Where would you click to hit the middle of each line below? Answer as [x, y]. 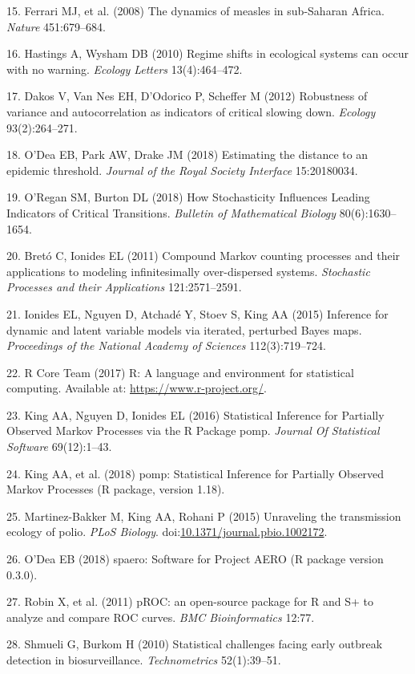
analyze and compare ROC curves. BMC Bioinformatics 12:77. [161, 617]
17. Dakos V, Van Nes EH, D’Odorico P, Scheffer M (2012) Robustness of [187, 96]
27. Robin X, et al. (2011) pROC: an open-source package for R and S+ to [190, 601]
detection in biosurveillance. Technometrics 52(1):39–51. [144, 660]
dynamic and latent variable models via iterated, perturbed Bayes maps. [184, 329]
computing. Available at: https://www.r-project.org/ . [137, 388]
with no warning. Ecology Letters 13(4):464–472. [125, 69]
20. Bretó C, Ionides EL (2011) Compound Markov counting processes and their [203, 256]
